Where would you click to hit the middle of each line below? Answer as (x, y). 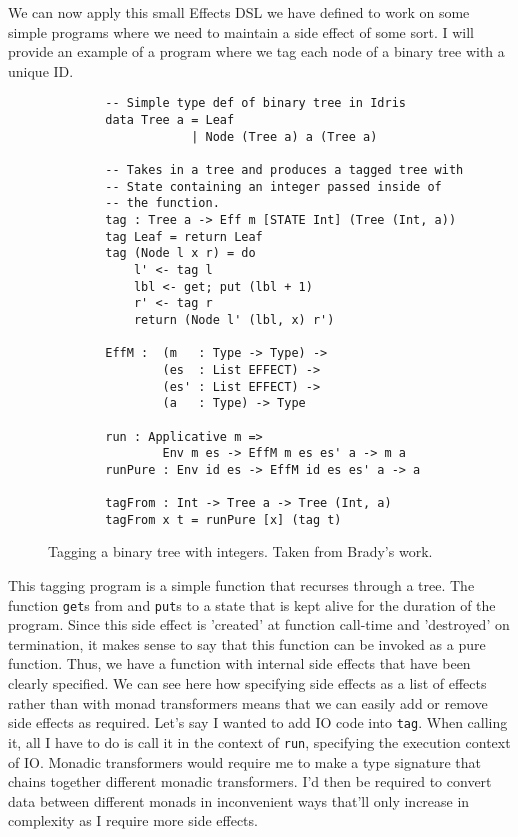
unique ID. (41, 70)
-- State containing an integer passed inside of (273, 186)
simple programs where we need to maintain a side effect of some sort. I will (241, 31)
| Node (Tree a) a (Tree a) (284, 136)
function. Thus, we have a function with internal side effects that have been (239, 663)
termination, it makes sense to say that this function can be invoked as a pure (247, 643)
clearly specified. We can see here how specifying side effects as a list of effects (247, 683)
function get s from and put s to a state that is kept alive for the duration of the (252, 604)
